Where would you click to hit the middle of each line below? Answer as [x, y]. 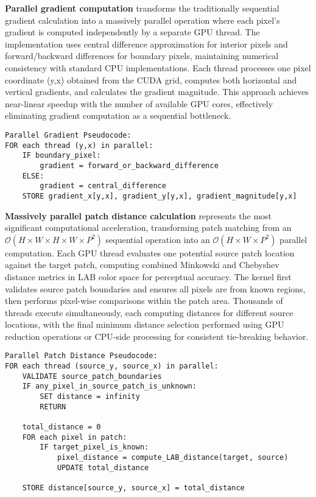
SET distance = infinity [90, 397]
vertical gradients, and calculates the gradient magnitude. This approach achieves [157, 92]
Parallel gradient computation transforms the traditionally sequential [142, 8]
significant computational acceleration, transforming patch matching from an [148, 227]
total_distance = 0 [61, 427]
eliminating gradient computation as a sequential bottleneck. [118, 115]
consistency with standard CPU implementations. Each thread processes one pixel [158, 67]
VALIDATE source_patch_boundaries [92, 376]
